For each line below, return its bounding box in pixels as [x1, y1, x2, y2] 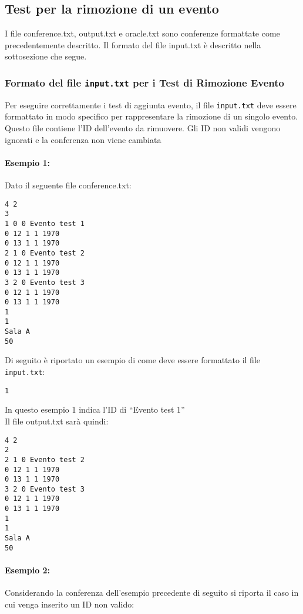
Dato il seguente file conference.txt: [5, 179, 132, 191]
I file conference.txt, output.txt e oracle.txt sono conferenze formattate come [5, 27, 280, 39]
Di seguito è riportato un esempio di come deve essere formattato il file [5, 354, 260, 366]
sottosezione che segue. [5, 50, 87, 62]
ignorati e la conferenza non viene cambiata [5, 133, 161, 145]
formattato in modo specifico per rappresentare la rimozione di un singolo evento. [5, 110, 298, 122]
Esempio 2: [5, 564, 51, 576]
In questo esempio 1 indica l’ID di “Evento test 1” [5, 403, 185, 416]
